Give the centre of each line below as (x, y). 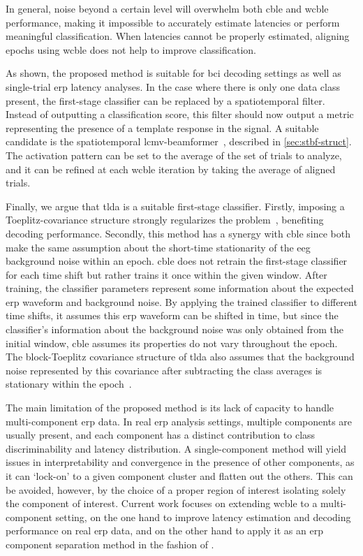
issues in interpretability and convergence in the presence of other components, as (180, 462)
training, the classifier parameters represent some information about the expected (180, 288)
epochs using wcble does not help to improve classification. (131, 49)
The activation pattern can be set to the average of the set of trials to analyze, (174, 155)
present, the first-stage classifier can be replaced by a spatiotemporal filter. (165, 100)
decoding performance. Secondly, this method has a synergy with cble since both (178, 233)
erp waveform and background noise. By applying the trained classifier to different (181, 301)
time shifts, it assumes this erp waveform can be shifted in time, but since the (172, 315)
